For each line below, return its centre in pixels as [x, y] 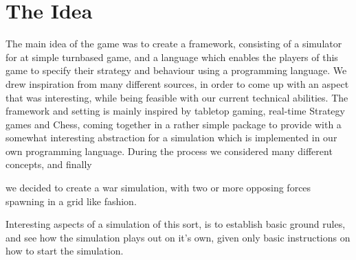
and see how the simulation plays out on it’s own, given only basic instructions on [178, 237]
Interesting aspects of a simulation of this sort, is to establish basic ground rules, [176, 224]
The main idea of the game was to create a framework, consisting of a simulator [174, 44]
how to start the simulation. [65, 251]
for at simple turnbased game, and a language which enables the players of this [172, 57]
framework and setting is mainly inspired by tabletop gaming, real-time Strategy [175, 111]
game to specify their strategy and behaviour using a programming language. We [176, 70]
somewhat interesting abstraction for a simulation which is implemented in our [171, 138]
